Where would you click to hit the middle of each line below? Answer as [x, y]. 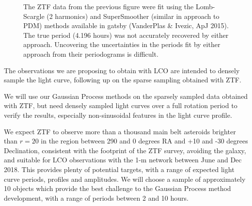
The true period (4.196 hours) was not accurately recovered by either [126, 35]
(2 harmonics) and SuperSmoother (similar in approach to [133, 16]
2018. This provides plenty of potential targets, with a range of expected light [119, 169]
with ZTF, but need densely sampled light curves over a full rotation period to [121, 105]
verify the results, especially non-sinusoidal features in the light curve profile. [118, 115]
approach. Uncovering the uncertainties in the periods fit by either [122, 44]
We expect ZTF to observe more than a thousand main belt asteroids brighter [120, 131]
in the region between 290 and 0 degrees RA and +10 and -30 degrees [144, 141]
